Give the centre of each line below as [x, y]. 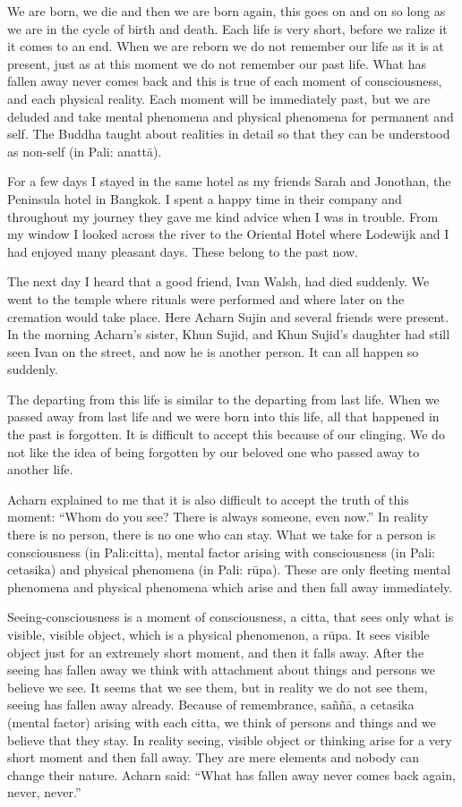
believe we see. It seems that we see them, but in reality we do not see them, [218, 687]
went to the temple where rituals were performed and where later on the [206, 298]
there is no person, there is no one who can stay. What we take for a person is [222, 535]
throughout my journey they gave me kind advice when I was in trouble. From [223, 216]
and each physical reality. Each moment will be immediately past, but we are [219, 98]
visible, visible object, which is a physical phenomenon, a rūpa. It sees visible [218, 634]
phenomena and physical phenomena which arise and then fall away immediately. [230, 586]
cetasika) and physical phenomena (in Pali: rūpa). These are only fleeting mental [229, 569]
